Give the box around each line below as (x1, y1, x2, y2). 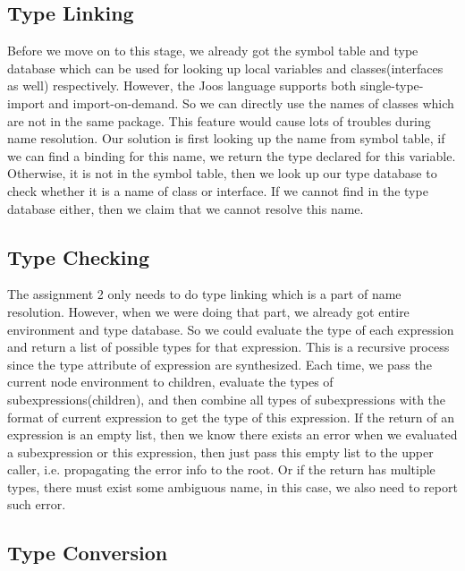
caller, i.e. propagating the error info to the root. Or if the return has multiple (7, 460, 435, 479)
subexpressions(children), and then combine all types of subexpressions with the (7, 389, 446, 408)
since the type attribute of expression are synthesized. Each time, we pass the (7, 354, 432, 373)
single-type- (360, 76, 424, 95)
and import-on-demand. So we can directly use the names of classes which (48, 93, 454, 112)
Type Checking (7, 243, 150, 270)
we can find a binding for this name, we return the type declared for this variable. (7, 146, 456, 165)
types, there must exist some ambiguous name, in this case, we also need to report (7, 477, 458, 496)
